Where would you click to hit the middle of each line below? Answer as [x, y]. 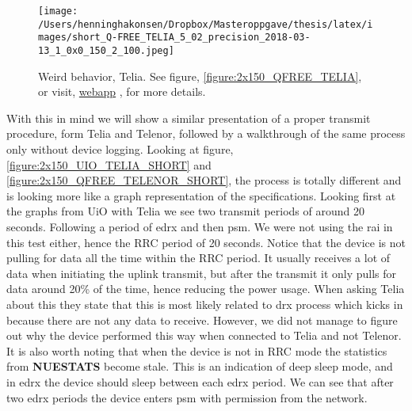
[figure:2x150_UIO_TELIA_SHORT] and [109, 164]
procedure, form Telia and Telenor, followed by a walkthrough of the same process [206, 133]
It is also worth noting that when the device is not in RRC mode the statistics [197, 350]
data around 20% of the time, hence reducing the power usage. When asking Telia [206, 289]
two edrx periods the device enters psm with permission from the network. [187, 397]
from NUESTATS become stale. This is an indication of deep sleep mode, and [200, 366]
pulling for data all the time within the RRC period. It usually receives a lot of [198, 258]
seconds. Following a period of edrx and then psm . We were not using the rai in [200, 226]
